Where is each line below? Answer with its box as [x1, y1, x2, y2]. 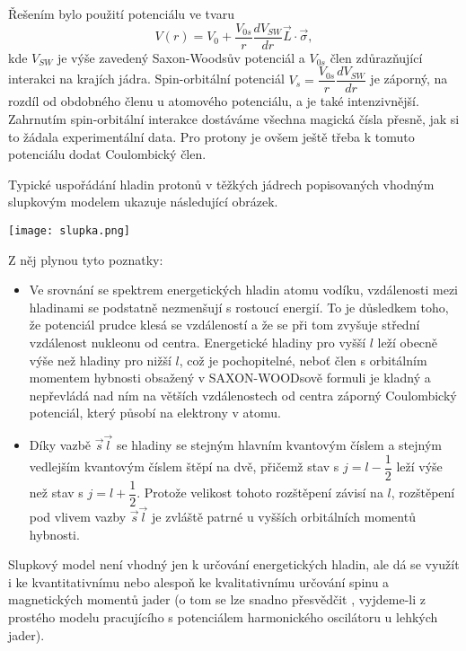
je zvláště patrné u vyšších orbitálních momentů [152, 507, 416, 526]
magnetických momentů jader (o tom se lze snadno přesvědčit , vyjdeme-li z [8, 590, 426, 609]
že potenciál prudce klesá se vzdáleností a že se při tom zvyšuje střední [29, 315, 420, 334]
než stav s [29, 483, 84, 502]
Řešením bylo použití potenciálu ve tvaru [8, 4, 234, 22]
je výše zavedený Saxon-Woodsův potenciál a [57, 48, 305, 66]
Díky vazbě [29, 435, 92, 454]
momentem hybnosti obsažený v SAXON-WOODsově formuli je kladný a [29, 368, 431, 387]
